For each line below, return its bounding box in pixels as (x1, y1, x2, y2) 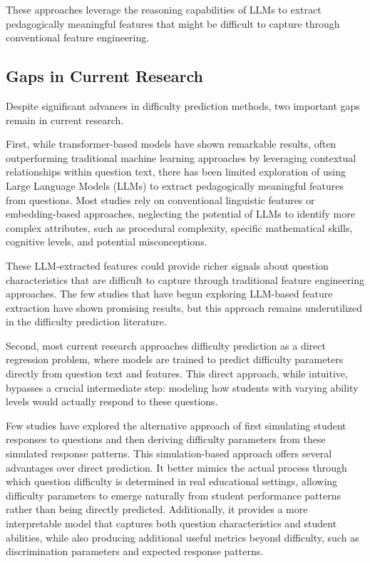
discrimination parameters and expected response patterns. (6, 544, 264, 559)
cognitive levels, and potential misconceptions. (6, 234, 207, 249)
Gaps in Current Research (6, 65, 203, 87)
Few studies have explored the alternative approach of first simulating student (6, 417, 346, 432)
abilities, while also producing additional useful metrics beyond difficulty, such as (6, 529, 359, 544)
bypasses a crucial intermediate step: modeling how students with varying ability (6, 380, 359, 395)
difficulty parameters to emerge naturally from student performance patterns (6, 487, 341, 502)
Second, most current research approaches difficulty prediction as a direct (6, 338, 326, 352)
